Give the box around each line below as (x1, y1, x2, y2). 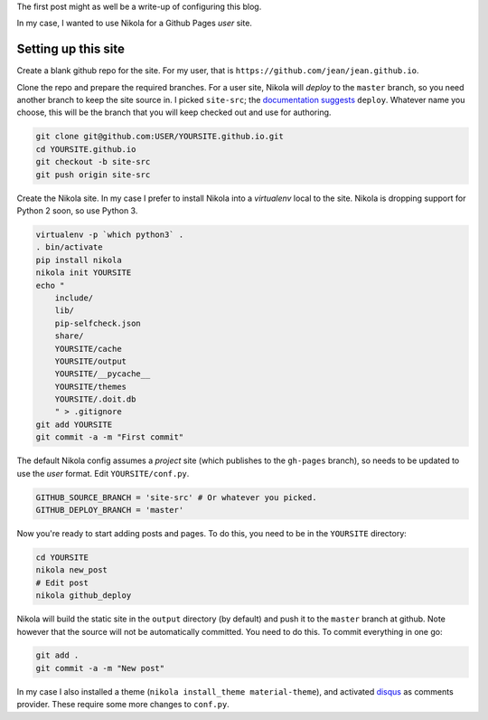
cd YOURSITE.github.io (35, 144, 136, 154)
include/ (54, 292, 94, 303)
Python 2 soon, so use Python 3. (16, 205, 138, 216)
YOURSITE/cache (54, 344, 122, 354)
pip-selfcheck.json (54, 317, 142, 328)
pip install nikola (35, 254, 122, 265)
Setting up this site (16, 42, 126, 57)
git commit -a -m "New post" (35, 663, 165, 673)
